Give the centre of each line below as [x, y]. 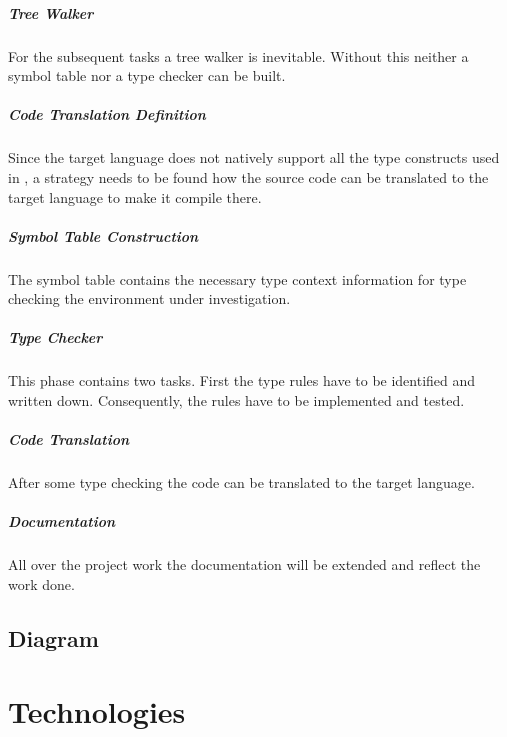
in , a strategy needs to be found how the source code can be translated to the [248, 176]
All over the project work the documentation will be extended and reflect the [244, 564]
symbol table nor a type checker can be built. [147, 75]
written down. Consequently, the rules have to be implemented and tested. [236, 400]
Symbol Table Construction [103, 235]
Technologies [97, 711]
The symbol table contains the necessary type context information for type [237, 278]
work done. [41, 583]
